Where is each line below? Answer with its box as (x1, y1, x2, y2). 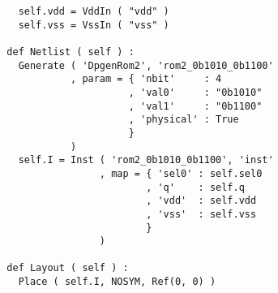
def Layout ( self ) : (6, 262, 129, 274)
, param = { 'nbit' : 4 (71, 73, 222, 85)
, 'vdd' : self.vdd (146, 195, 257, 207)
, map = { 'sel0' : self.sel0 (99, 167, 263, 179)
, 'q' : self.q (146, 181, 245, 193)
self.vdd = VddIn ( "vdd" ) (18, 6, 169, 17)
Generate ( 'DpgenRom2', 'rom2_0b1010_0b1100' (18, 59, 274, 71)
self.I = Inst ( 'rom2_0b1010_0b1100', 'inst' (18, 154, 274, 166)
